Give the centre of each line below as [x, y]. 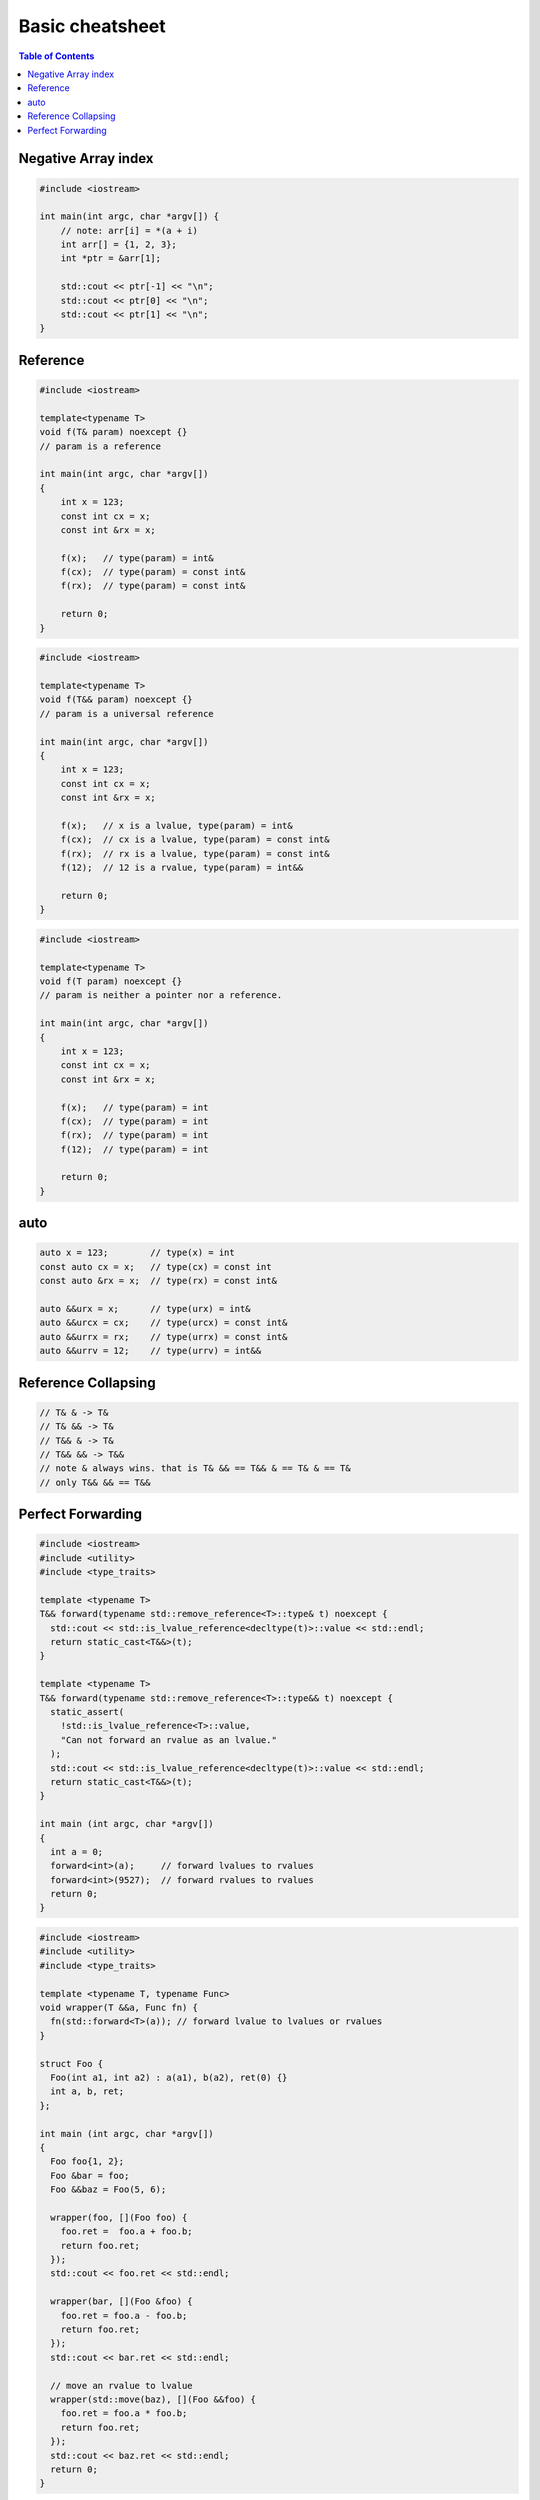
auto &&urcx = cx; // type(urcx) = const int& [163, 1323]
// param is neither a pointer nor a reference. [161, 995]
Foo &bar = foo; [90, 2175]
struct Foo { [71, 2063]
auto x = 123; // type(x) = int [137, 1253]
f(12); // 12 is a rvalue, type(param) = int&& [182, 868]
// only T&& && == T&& [95, 1482]
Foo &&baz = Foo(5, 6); [108, 2189]
